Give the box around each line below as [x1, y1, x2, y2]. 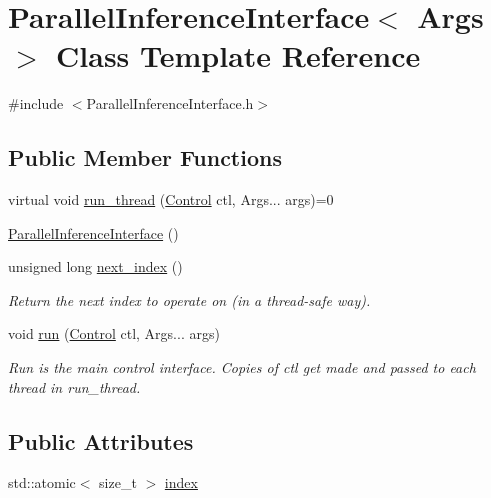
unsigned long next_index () [8, 256, 183, 277]
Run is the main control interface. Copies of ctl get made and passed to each [8, 357, 476, 378]
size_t [99, 472, 137, 493]
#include [8, 93, 64, 114]
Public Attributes [8, 425, 194, 456]
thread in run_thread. [8, 376, 141, 397]
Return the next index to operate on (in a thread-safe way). [8, 289, 371, 310]
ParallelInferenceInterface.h [86, 93, 254, 114]
